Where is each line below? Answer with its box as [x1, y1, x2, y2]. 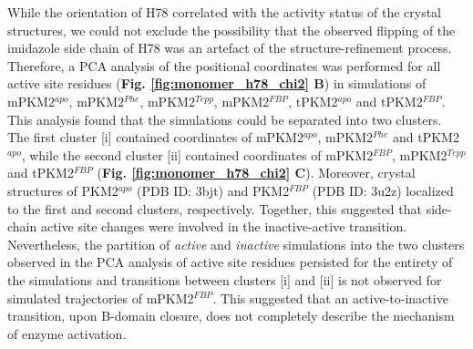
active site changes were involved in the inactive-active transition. [40, 217, 407, 236]
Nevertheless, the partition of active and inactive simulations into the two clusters [7, 234, 465, 253]
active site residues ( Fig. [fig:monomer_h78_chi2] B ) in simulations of [7, 74, 427, 93]
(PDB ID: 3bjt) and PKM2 [137, 180, 290, 200]
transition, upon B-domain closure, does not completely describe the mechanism [7, 306, 455, 325]
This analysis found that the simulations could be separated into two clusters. [7, 109, 442, 128]
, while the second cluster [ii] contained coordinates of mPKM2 [21, 145, 374, 164]
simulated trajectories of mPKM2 [7, 288, 194, 307]
